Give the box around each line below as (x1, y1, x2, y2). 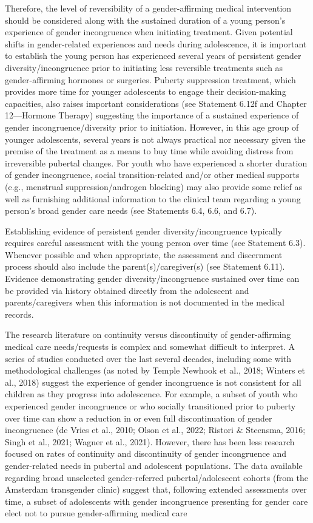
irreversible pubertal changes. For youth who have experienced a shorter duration (5, 156, 308, 169)
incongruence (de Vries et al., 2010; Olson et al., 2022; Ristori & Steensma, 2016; (5, 423, 306, 436)
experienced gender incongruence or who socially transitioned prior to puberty (5, 400, 296, 412)
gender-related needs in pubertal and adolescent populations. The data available (5, 459, 303, 471)
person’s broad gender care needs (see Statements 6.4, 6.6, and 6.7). (5, 204, 257, 217)
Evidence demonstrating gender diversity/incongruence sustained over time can (5, 272, 300, 285)
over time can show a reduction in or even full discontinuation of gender (5, 411, 272, 424)
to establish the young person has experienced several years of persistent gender (5, 49, 301, 62)
